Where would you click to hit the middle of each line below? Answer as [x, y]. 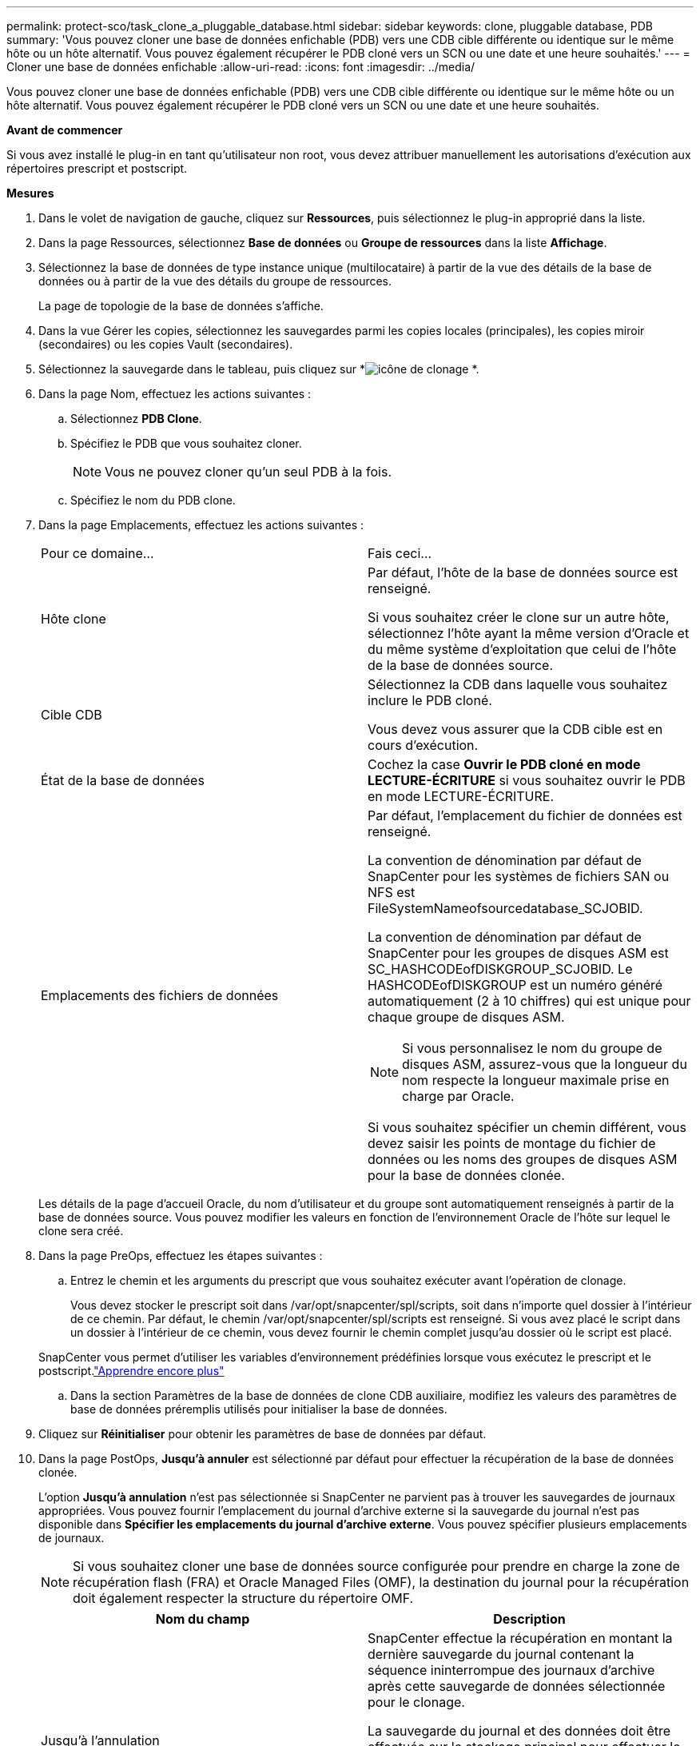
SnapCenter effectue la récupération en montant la [520, 1638]
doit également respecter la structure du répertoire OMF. [243, 1598]
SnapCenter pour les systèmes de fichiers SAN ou [519, 876]
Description [529, 1619]
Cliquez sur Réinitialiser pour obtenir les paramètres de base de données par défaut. [262, 1434]
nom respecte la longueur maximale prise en [536, 1080]
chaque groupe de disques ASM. [466, 1017]
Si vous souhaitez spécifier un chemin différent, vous [527, 1127]
